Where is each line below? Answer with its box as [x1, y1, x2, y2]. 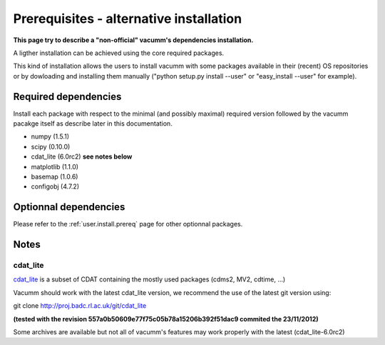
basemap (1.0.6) [31, 172, 78, 181]
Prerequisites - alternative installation [13, 11, 242, 26]
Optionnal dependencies [13, 201, 125, 214]
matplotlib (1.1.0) [31, 162, 78, 171]
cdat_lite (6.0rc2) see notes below [31, 152, 133, 161]
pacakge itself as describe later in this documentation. [13, 119, 173, 128]
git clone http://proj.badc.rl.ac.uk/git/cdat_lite [13, 301, 147, 310]
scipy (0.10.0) [31, 142, 71, 151]
